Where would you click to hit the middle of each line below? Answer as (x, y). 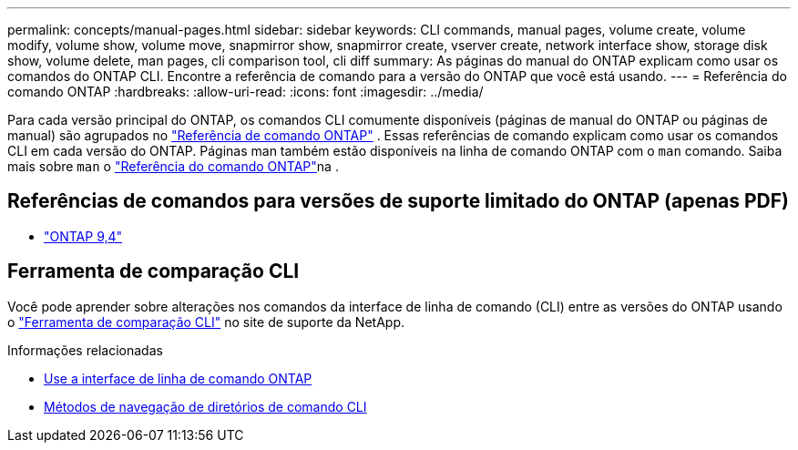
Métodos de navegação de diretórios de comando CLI (205, 406)
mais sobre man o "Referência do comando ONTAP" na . (173, 166)
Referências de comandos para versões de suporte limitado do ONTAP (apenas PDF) (398, 201)
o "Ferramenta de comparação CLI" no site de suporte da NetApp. (206, 322)
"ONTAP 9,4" (83, 236)
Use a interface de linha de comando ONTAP (178, 378)
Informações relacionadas (85, 350)
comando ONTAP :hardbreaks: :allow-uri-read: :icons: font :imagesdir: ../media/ (246, 92)
